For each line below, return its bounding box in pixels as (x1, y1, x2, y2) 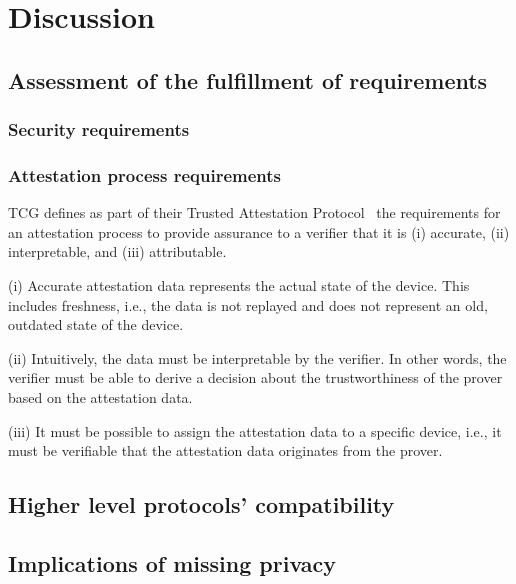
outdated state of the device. (8, 314, 184, 335)
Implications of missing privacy (8, 547, 337, 578)
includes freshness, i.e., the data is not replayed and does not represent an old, (8, 294, 488, 315)
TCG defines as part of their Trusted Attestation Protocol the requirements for (8, 202, 501, 223)
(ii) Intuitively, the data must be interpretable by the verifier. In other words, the (8, 347, 507, 368)
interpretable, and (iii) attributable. (8, 241, 227, 262)
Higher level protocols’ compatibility (8, 489, 395, 520)
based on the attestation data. (8, 386, 193, 407)
